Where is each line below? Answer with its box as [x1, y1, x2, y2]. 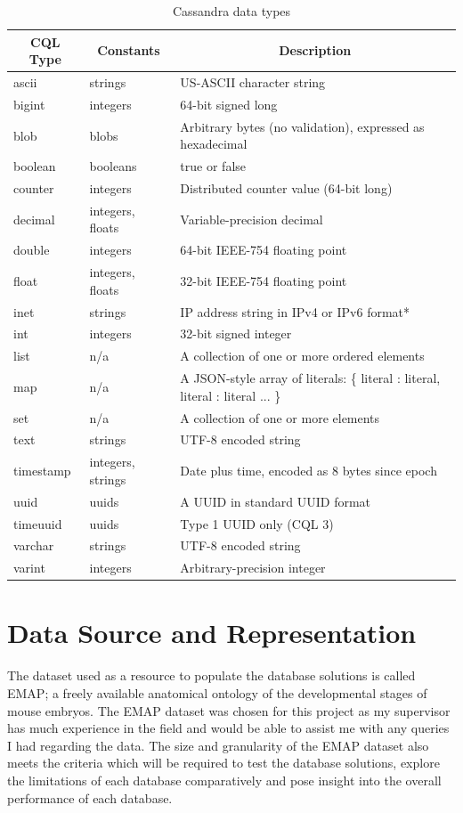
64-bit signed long [180, 94, 278, 113]
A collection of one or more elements [180, 408, 380, 427]
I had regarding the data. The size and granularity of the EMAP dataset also [7, 736, 429, 754]
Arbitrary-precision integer [180, 558, 326, 577]
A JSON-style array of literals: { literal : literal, [180, 369, 441, 387]
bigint [13, 94, 45, 113]
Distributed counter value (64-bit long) [180, 179, 393, 197]
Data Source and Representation [7, 614, 417, 651]
